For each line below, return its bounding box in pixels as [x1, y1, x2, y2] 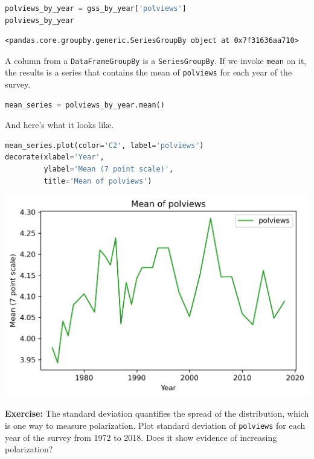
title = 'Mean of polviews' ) [43, 176, 152, 185]
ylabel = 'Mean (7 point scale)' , [43, 165, 174, 174]
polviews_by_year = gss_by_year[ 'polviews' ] [5, 4, 187, 13]
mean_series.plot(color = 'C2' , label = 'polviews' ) [5, 141, 204, 150]
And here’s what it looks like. [5, 118, 114, 131]
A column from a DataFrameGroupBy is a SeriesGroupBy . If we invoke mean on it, [5, 54, 307, 66]
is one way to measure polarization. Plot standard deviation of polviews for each [5, 419, 306, 431]
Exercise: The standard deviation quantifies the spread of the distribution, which [5, 407, 309, 420]
